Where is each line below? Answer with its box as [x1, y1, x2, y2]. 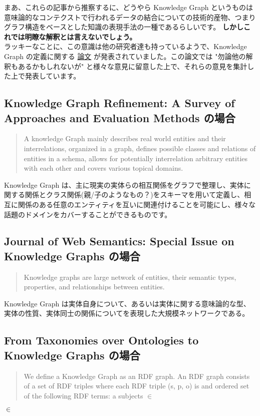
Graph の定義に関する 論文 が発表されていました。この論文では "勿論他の [4, 51, 246, 61]
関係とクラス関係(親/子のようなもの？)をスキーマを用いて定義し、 [25, 189, 244, 200]
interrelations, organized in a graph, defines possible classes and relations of [24, 143, 256, 153]
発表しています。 [25, 71, 81, 81]
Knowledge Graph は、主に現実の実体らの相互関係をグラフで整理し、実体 [4, 179, 244, 190]
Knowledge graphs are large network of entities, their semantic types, [24, 271, 236, 282]
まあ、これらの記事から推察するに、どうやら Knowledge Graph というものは [4, 2, 253, 12]
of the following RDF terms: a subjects [24, 390, 143, 400]
